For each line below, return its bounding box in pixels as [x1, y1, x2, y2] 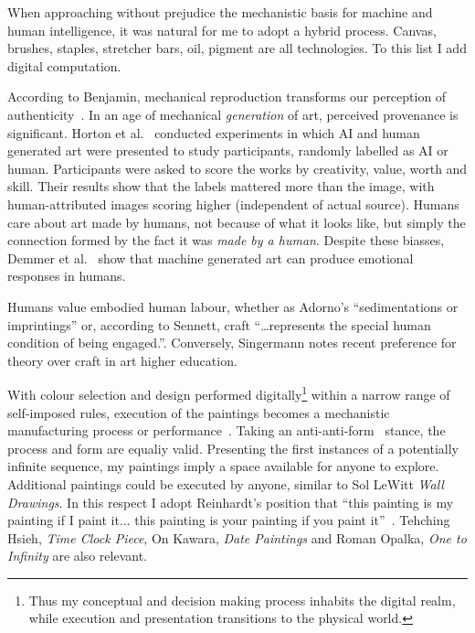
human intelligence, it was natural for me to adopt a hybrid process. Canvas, [7, 20, 437, 39]
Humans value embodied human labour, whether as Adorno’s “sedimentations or [7, 296, 459, 316]
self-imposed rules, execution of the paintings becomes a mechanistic [7, 402, 390, 422]
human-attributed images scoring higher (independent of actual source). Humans [7, 194, 459, 213]
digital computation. [7, 56, 121, 75]
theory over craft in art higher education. [7, 350, 237, 370]
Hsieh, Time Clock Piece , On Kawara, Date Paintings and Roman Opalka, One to [7, 528, 467, 547]
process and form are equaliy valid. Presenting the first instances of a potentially [7, 438, 459, 457]
